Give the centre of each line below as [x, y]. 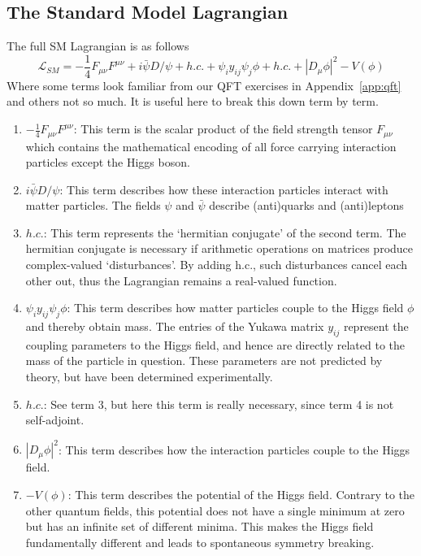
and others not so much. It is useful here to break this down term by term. [193, 101]
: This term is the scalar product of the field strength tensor [223, 129]
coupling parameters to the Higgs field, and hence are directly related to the [215, 344]
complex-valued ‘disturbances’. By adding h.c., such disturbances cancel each [217, 265]
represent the [376, 326]
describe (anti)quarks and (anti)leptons [306, 205]
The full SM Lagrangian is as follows [98, 46]
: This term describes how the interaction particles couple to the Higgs [234, 449]
